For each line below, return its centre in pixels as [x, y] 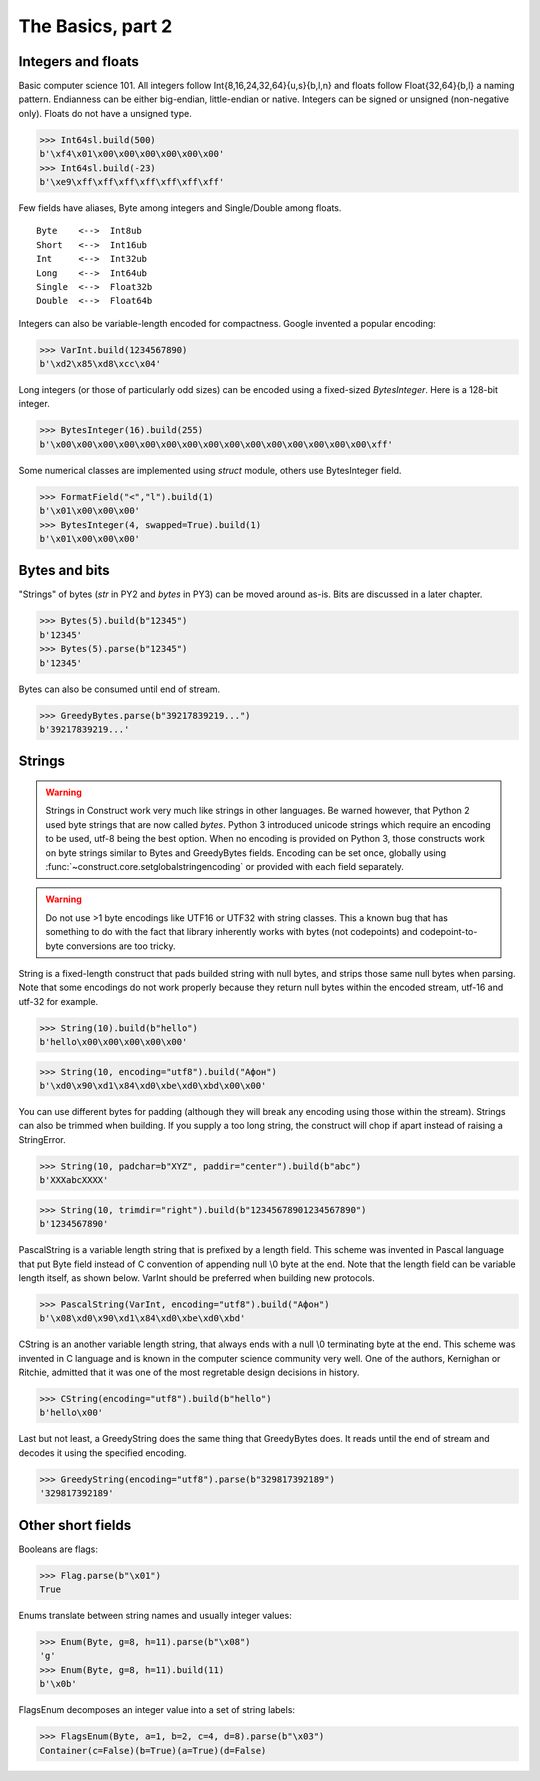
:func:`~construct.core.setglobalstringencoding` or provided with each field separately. [225, 866]
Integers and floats [79, 61]
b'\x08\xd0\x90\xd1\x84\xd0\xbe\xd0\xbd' [142, 1318]
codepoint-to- [448, 932]
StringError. [42, 1139]
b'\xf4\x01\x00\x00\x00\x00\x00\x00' [132, 154]
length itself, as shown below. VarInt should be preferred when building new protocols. [196, 1277]
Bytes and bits [64, 570]
